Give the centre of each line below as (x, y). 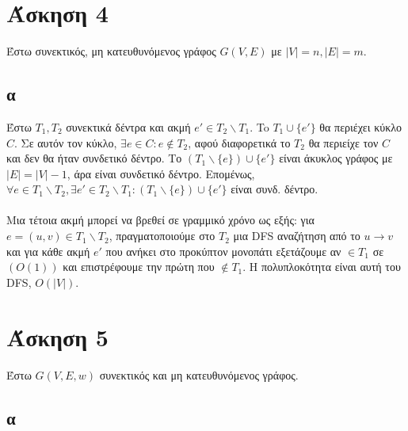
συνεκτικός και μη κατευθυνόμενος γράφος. (199, 374)
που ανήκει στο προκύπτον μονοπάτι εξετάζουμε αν (223, 251)
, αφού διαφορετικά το (239, 142)
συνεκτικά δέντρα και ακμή (128, 126)
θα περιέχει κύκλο (360, 126)
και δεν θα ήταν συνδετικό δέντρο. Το (94, 158)
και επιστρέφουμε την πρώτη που (139, 267)
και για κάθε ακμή (48, 251)
